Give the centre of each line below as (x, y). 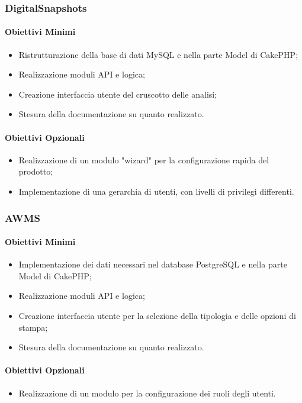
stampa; (33, 327)
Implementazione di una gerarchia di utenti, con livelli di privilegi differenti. (156, 191)
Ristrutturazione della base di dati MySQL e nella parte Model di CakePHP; (158, 54)
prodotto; (36, 171)
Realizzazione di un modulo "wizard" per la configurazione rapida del (144, 159)
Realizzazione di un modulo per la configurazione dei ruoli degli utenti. (147, 393)
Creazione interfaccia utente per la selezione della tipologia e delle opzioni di (157, 316)
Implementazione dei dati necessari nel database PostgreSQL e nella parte (153, 264)
